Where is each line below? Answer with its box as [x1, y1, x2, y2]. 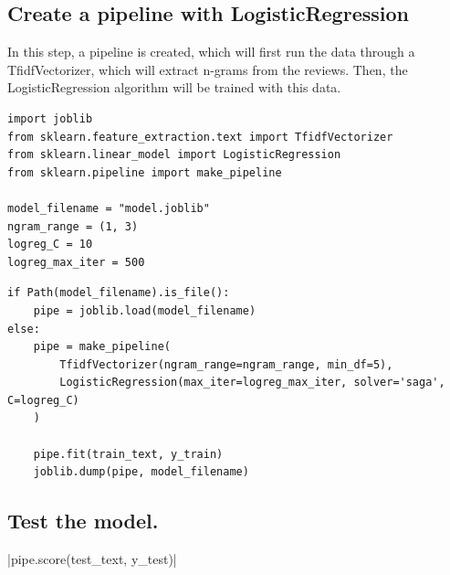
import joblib [7, 112, 93, 125]
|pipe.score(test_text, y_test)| [7, 549, 177, 569]
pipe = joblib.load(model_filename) [33, 303, 256, 317]
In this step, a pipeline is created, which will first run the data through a [7, 42, 415, 61]
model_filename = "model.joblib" [7, 201, 210, 215]
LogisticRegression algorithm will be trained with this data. [7, 78, 341, 97]
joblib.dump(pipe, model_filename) [33, 465, 249, 479]
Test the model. [7, 506, 159, 535]
